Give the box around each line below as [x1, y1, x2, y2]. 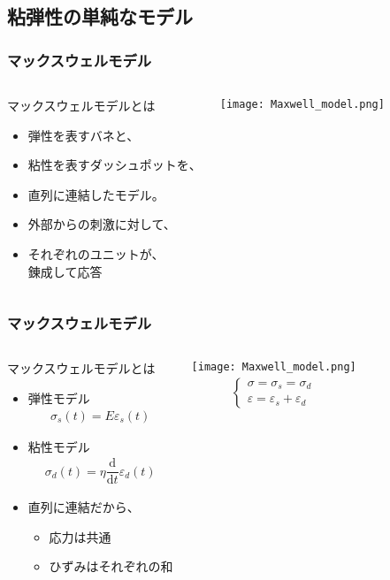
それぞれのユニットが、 [27, 244, 164, 263]
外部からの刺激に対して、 [27, 215, 176, 233]
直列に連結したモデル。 [27, 185, 164, 203]
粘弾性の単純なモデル [7, 3, 193, 30]
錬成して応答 [27, 262, 103, 280]
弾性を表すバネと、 [27, 126, 140, 144]
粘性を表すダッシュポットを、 [27, 156, 202, 174]
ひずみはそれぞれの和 [49, 557, 173, 576]
